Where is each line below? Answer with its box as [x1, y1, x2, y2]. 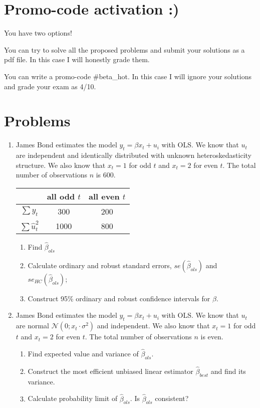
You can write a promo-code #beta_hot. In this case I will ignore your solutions [4, 71, 251, 81]
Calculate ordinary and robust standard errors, [28, 260, 172, 270]
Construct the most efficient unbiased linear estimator [28, 366, 193, 376]
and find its [210, 366, 246, 376]
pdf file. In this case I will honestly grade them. [4, 54, 150, 65]
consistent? [155, 393, 189, 403]
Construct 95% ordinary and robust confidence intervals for [28, 293, 210, 303]
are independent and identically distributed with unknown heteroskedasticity [16, 150, 251, 160]
